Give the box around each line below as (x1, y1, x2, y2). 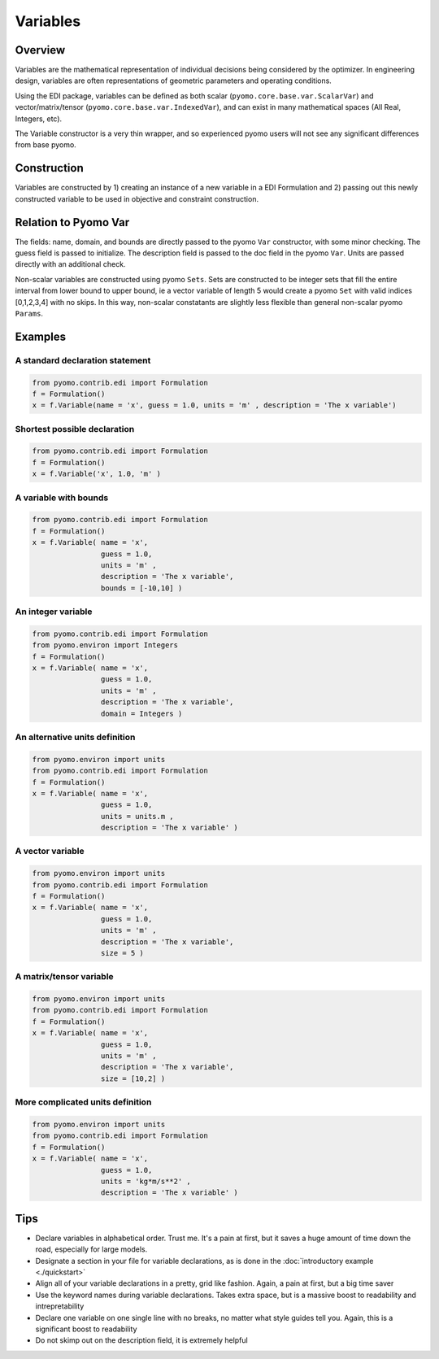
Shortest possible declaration (15, 423, 135, 434)
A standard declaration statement (15, 355, 151, 366)
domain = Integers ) (100, 708, 183, 718)
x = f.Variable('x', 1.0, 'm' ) (32, 469, 162, 479)
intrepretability (35, 1301, 85, 1311)
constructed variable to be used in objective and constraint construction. (15, 194, 259, 203)
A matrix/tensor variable (15, 971, 114, 982)
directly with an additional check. (15, 259, 126, 269)
